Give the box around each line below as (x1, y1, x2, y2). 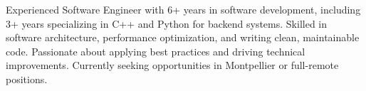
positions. (6, 71, 48, 86)
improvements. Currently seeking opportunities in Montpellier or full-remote (6, 58, 339, 73)
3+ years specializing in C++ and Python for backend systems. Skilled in (6, 16, 328, 31)
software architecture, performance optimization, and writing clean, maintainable (6, 30, 360, 45)
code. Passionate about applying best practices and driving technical (6, 43, 305, 58)
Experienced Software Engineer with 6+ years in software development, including (6, 2, 361, 16)
